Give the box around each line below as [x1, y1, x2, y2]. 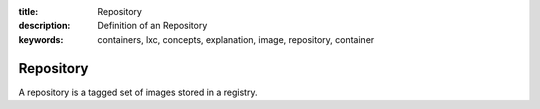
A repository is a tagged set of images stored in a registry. [18, 86, 258, 98]
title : [18, 6, 39, 17]
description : [18, 20, 71, 32]
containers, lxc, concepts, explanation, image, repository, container [97, 33, 375, 45]
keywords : [18, 33, 64, 45]
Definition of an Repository [97, 20, 208, 32]
